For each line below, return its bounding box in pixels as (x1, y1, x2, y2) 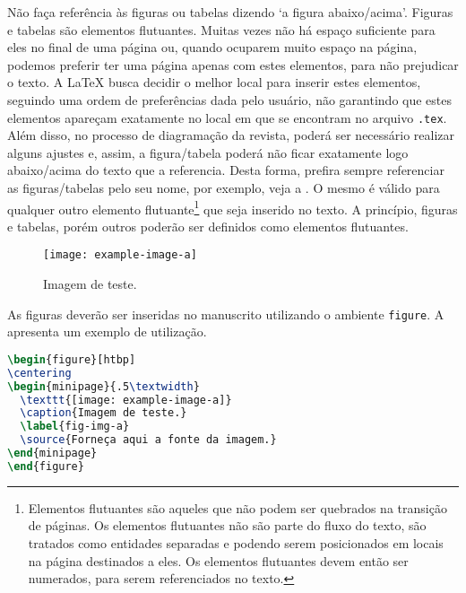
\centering (7, 366, 72, 379)
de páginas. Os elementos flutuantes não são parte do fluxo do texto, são (28, 516, 427, 535)
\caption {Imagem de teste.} (20, 406, 187, 420)
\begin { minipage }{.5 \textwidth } (7, 379, 200, 393)
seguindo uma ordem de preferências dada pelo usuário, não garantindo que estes (7, 90, 453, 109)
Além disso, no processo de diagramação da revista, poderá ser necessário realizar (7, 126, 455, 144)
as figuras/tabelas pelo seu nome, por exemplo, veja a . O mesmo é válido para (7, 179, 440, 196)
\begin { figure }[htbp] (7, 353, 136, 366)
